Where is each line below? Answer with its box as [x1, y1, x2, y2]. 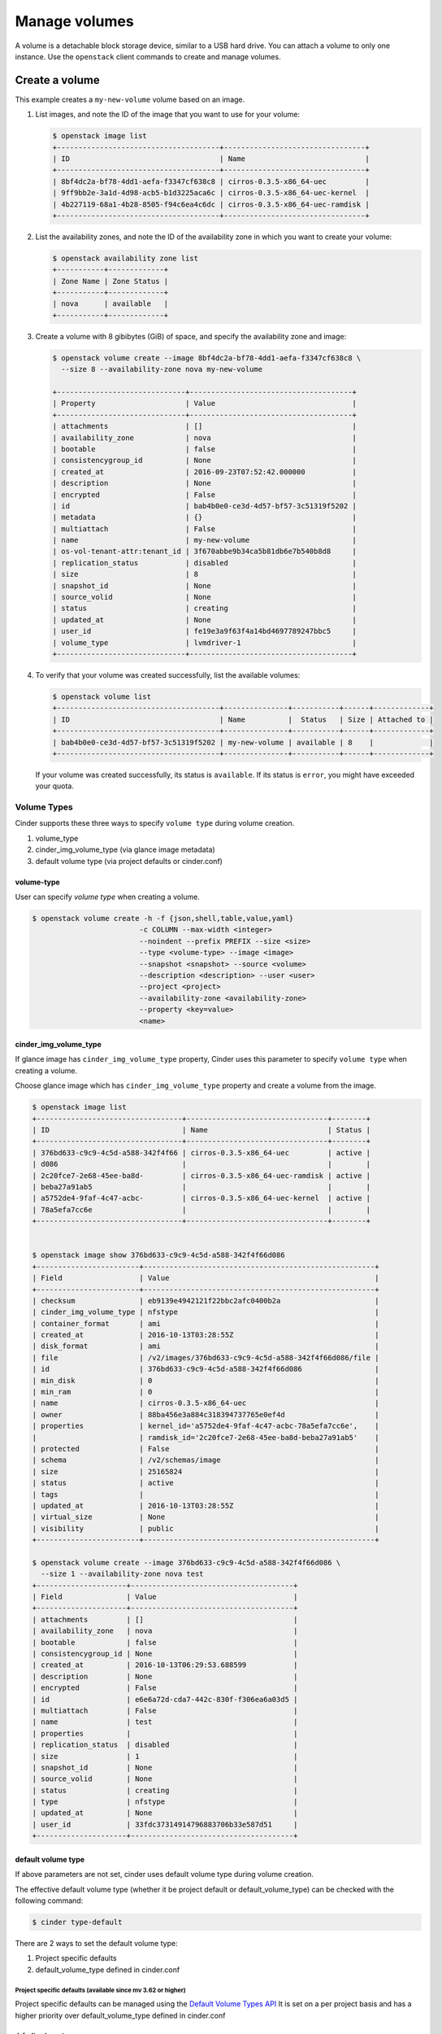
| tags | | [32, 1490, 379, 1499]
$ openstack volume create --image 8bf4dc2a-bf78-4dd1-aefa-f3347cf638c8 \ [52, 353, 362, 362]
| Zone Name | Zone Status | [52, 277, 169, 286]
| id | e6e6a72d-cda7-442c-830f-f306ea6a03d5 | [32, 1695, 298, 1704]
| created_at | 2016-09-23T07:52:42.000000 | [52, 467, 357, 476]
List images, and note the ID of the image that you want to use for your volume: [35, 110, 301, 120]
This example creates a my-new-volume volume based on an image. [15, 94, 245, 104]
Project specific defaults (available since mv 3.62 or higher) [15, 1986, 186, 1994]
